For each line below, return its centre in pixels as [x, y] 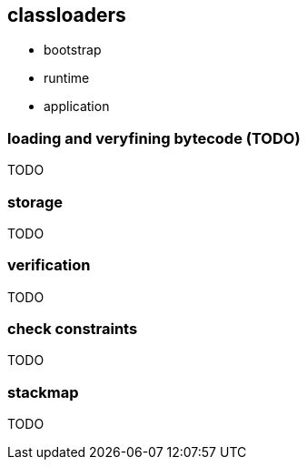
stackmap [43, 392]
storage [35, 202]
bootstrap [73, 50]
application [77, 107]
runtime [67, 78]
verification [49, 265]
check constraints [73, 329]
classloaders [67, 15]
